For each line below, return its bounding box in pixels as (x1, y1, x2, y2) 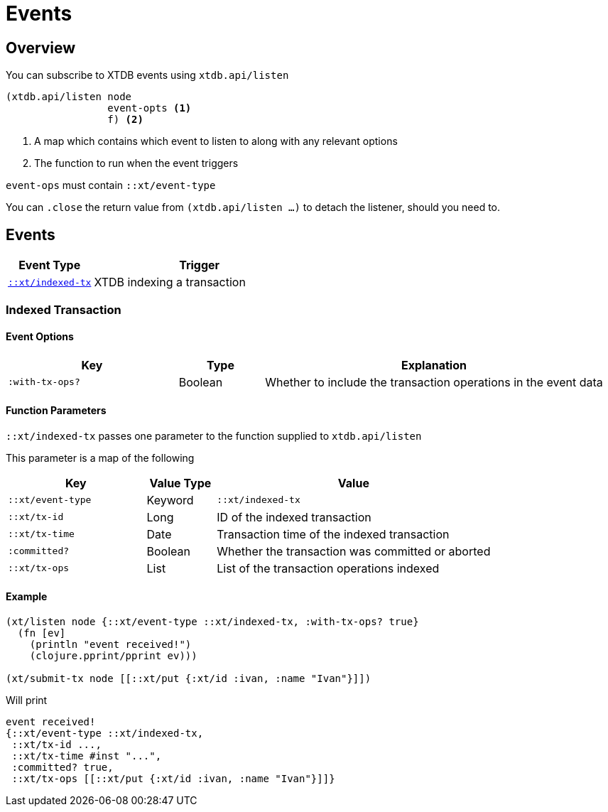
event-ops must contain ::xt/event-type (6, 179, 216, 192)
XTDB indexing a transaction (94, 275, 246, 290)
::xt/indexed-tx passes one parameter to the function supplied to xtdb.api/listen (6, 429, 422, 442)
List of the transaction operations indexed (217, 561, 440, 575)
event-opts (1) (107, 102, 192, 114)
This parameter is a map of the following (6, 451, 195, 464)
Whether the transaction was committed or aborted (217, 543, 491, 558)
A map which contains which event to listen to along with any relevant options (34, 135, 398, 148)
